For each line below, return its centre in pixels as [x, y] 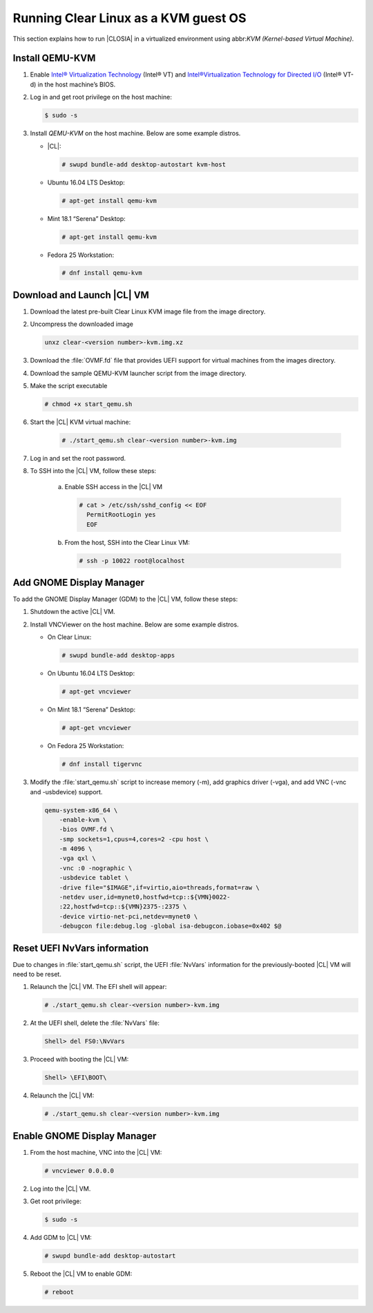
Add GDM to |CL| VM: [61, 1238]
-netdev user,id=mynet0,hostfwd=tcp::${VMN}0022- [145, 897]
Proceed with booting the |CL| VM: [79, 1060]
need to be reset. [37, 975]
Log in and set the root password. [78, 459]
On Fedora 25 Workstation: [86, 746]
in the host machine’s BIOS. [77, 84]
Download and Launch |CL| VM [81, 295]
